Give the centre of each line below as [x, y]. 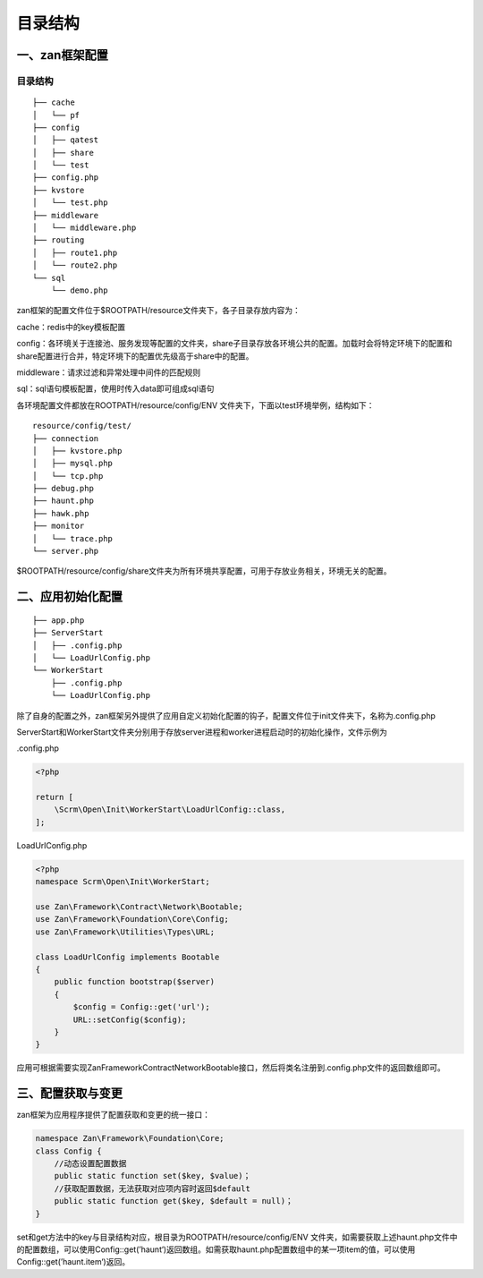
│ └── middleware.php [85, 228]
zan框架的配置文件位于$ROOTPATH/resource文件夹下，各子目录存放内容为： [159, 311]
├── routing [59, 240]
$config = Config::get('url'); [141, 1007]
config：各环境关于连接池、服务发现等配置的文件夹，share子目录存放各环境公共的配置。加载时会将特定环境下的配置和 [234, 344]
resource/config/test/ [82, 426]
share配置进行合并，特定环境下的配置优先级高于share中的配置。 [135, 356]
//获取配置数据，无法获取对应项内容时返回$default [152, 1189]
